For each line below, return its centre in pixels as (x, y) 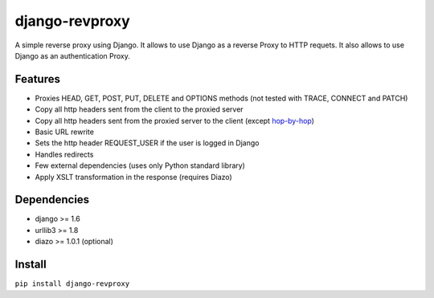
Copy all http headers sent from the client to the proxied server (139, 109)
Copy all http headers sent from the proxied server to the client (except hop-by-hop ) (175, 120)
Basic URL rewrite (64, 132)
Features (37, 79)
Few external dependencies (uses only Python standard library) (140, 165)
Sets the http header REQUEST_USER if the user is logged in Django (147, 143)
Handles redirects (64, 154)
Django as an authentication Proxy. (72, 55)
